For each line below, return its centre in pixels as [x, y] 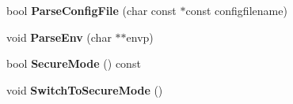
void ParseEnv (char [59, 37]
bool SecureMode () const [74, 63]
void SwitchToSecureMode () [85, 89]
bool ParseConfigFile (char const [91, 10]
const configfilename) [236, 10]
